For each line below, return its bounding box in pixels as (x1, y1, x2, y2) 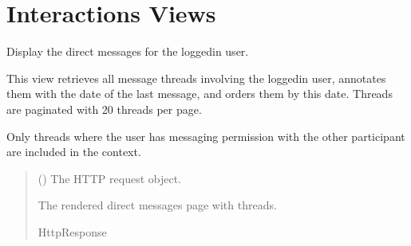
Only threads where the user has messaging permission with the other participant (6, 127, 405, 144)
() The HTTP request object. (38, 170, 181, 186)
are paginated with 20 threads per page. (6, 100, 202, 117)
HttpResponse (38, 223, 107, 240)
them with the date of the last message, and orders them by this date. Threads (6, 85, 393, 102)
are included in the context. (6, 143, 141, 160)
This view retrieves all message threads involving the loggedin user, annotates (6, 69, 386, 86)
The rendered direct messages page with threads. (38, 197, 277, 213)
